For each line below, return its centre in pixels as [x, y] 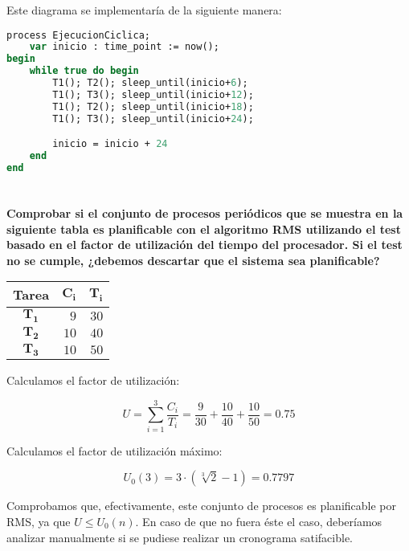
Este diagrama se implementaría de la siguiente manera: [144, 10]
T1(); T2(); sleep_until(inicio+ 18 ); [153, 106]
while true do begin [84, 71]
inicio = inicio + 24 [110, 144]
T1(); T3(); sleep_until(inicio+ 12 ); [153, 94]
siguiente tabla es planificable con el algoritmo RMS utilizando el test [204, 229]
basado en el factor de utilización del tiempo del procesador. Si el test [204, 245]
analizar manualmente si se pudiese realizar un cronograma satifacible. [180, 537]
